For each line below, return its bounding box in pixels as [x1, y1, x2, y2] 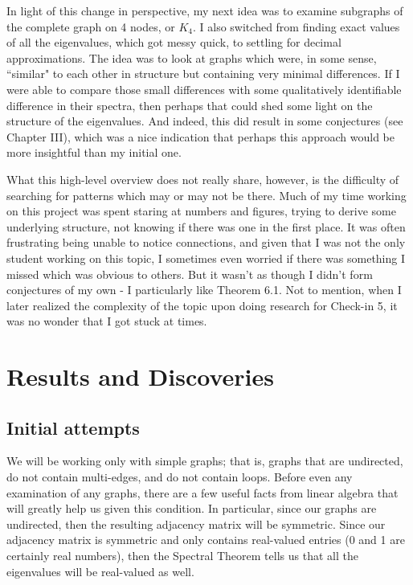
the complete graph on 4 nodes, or [6, 18, 175, 35]
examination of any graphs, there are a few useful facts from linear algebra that [6, 484, 399, 501]
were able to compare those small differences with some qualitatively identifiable [6, 80, 402, 97]
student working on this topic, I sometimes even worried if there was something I [6, 249, 406, 266]
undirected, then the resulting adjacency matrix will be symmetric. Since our [6, 515, 386, 532]
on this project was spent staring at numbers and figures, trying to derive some [6, 202, 396, 219]
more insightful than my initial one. [6, 144, 182, 161]
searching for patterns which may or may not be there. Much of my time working [6, 186, 407, 203]
